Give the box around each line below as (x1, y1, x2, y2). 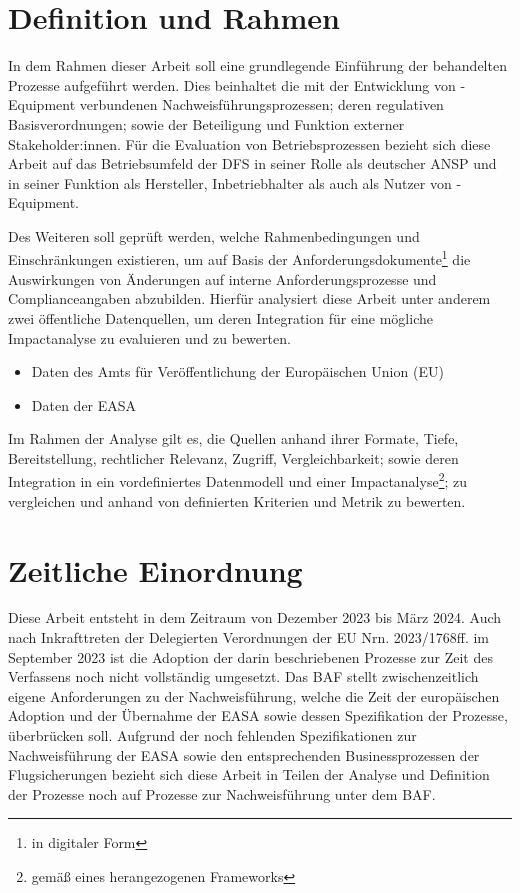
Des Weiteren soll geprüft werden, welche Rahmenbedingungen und (8, 225, 420, 246)
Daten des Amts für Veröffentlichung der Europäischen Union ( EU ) (31, 361, 444, 382)
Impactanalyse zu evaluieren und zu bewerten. (8, 327, 291, 348)
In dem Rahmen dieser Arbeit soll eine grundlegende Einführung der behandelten (8, 55, 507, 76)
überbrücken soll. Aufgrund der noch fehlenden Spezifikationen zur (8, 725, 417, 745)
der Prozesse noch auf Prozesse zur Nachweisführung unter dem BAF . (8, 783, 436, 804)
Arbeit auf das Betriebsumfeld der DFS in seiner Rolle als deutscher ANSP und (8, 153, 497, 174)
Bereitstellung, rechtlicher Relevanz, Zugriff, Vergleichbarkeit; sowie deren (8, 447, 459, 468)
